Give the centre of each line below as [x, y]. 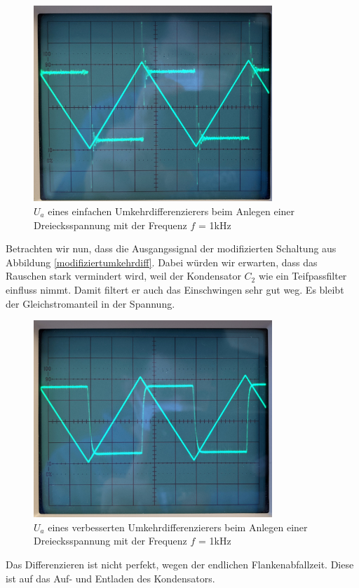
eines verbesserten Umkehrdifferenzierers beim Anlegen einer [178, 527]
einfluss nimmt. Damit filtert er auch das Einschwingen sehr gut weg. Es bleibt [175, 289]
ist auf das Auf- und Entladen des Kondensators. [110, 578]
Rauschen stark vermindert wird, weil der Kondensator [123, 276]
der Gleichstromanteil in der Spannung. [90, 303]
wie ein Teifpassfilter [303, 276]
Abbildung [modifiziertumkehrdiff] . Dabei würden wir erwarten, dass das [162, 262]
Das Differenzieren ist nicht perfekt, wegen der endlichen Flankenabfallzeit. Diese [180, 564]
